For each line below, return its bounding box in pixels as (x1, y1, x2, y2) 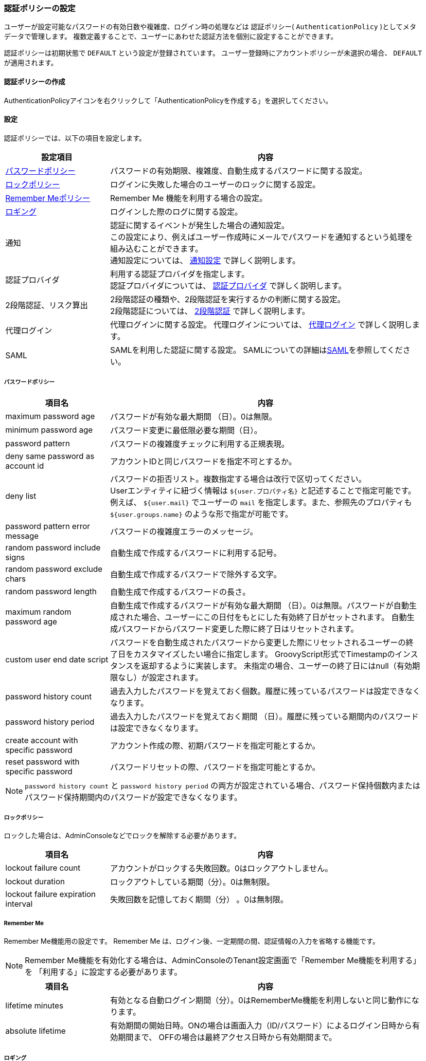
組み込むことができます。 (110, 243, 203, 254)
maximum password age (5, 411, 95, 421)
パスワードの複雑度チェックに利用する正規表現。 (110, 439, 289, 449)
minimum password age (5, 424, 93, 435)
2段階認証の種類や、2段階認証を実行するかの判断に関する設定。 (110, 294, 345, 304)
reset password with (5, 756, 80, 767)
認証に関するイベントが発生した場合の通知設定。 (110, 220, 289, 230)
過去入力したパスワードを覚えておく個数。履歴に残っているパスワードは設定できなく (110, 686, 421, 696)
